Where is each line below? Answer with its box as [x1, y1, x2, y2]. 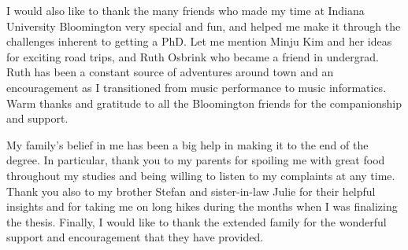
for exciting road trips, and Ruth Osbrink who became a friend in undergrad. [6, 48, 379, 64]
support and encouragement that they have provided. [6, 229, 264, 245]
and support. [6, 110, 69, 127]
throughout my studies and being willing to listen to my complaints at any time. [6, 167, 395, 183]
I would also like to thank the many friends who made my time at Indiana [6, 2, 365, 18]
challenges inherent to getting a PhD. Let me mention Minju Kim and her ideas [6, 33, 392, 50]
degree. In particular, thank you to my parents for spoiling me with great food [6, 152, 385, 168]
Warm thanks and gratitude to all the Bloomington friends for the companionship [6, 94, 402, 111]
